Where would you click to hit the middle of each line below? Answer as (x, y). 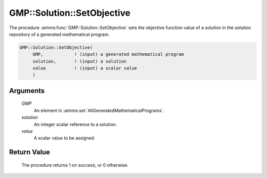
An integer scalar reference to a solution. (75, 124)
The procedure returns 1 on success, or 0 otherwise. (75, 165)
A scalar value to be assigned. (65, 138)
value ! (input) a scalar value (85, 68)
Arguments (27, 90)
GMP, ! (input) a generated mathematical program (108, 54)
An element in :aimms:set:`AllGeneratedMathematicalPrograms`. (99, 110)
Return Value (30, 152)
